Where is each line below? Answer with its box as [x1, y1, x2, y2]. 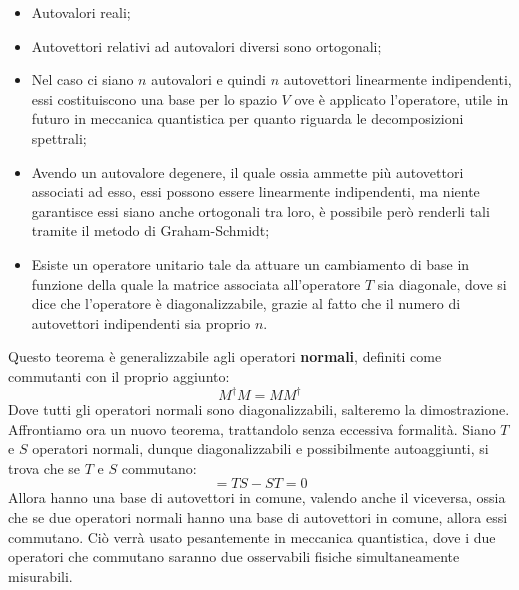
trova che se [8, 457, 81, 478]
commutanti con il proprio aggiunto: [8, 365, 230, 386]
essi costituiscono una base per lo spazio [31, 88, 277, 109]
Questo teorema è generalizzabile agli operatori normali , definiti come [8, 346, 442, 367]
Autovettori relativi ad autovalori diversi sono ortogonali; [31, 35, 382, 56]
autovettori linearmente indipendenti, [283, 69, 512, 90]
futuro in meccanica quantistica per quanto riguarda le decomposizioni [31, 108, 464, 129]
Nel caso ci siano [31, 69, 134, 90]
